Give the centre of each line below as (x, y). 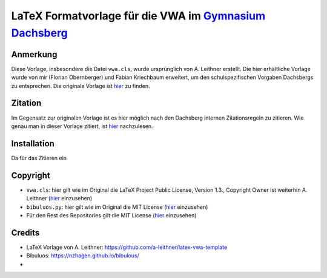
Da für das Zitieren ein (39, 158)
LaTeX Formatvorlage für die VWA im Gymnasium (138, 16)
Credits (25, 233)
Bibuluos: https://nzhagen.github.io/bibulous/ (83, 256)
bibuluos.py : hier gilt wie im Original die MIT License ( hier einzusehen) (117, 207)
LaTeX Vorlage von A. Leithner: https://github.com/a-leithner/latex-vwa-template (127, 247)
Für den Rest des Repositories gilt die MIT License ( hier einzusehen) (111, 215)
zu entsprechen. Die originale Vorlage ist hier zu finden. (81, 86)
